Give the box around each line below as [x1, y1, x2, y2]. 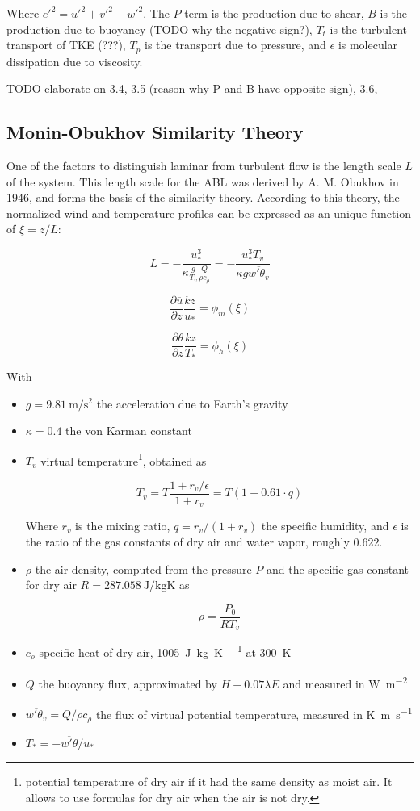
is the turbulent [330, 20, 407, 37]
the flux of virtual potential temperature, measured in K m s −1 [95, 703, 413, 722]
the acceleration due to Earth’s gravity [96, 395, 288, 412]
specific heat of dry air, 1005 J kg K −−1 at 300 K [39, 642, 292, 660]
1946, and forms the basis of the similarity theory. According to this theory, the [6, 189, 400, 206]
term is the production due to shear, [184, 5, 364, 21]
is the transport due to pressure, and [144, 36, 326, 53]
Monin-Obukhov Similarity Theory [6, 119, 304, 144]
